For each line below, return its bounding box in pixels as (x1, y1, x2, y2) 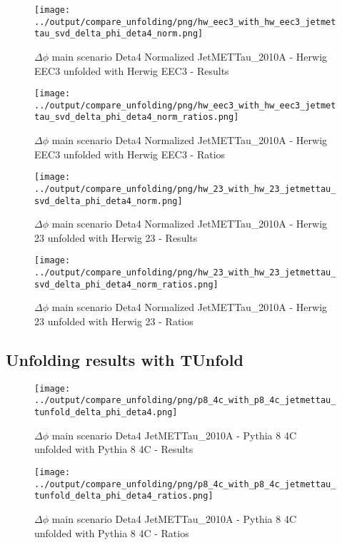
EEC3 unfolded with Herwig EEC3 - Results (34, 63, 229, 78)
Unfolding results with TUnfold (6, 349, 243, 371)
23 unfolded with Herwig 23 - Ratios (34, 314, 193, 329)
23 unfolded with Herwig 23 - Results (34, 230, 198, 245)
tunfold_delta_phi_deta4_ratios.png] (34, 491, 213, 501)
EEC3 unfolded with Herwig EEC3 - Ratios (34, 146, 226, 161)
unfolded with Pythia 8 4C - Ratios (34, 525, 189, 540)
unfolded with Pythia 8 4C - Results (34, 442, 193, 457)
